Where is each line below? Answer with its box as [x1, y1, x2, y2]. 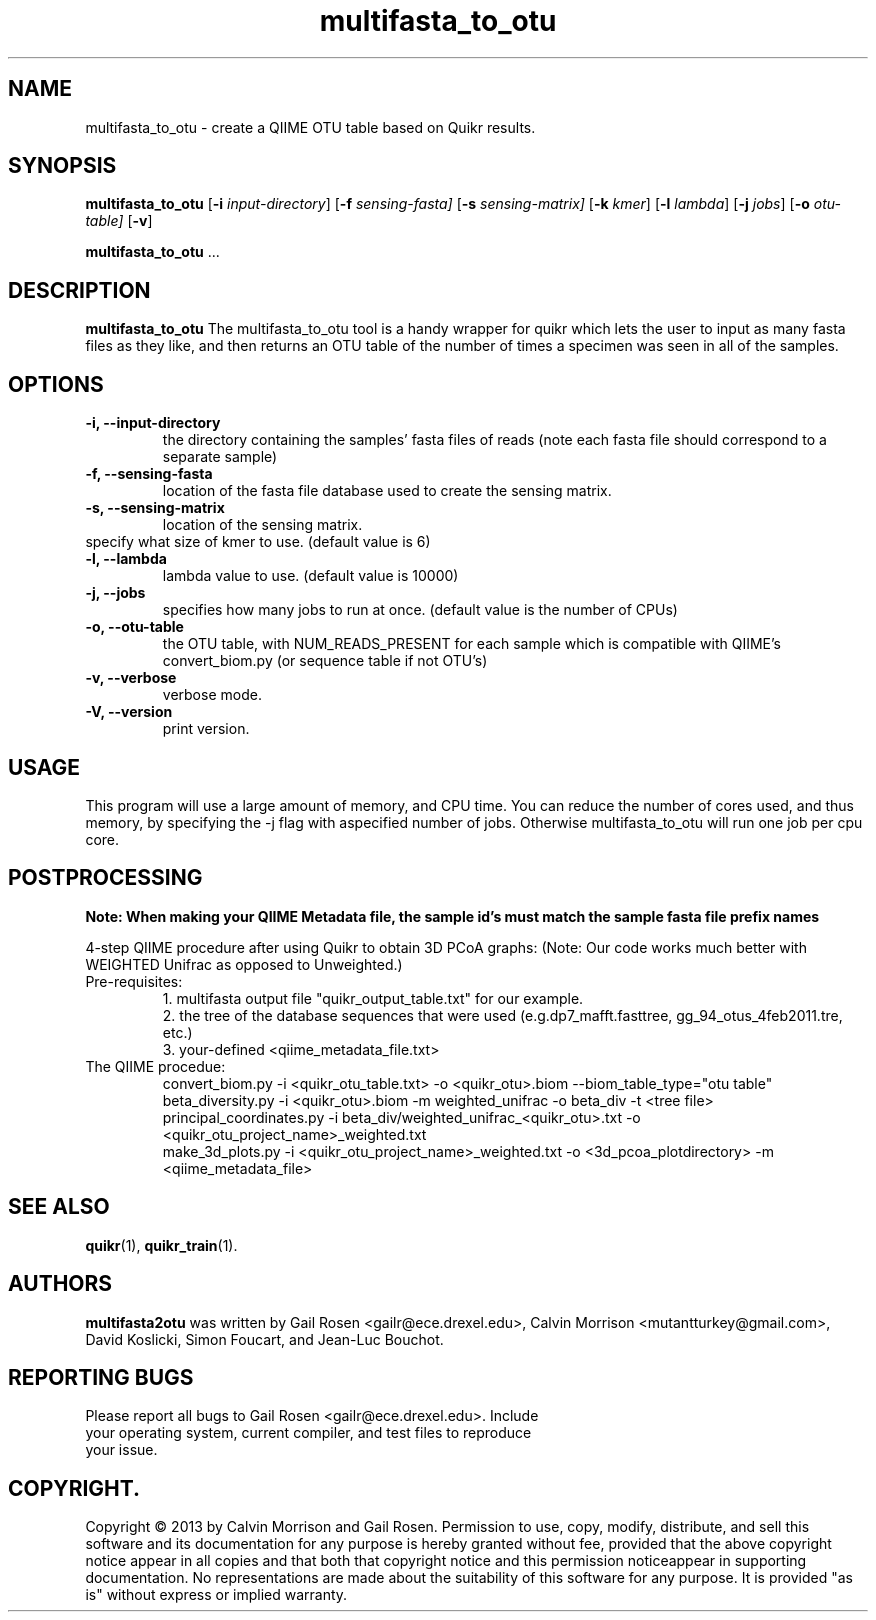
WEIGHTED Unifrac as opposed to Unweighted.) [85, 955, 403, 973]
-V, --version [85, 703, 173, 721]
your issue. [85, 1441, 158, 1459]
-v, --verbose [85, 669, 177, 687]
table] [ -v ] [85, 212, 153, 230]
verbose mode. [162, 686, 262, 704]
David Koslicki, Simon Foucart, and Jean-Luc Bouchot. [85, 1330, 444, 1348]
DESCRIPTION [8, 277, 151, 303]
